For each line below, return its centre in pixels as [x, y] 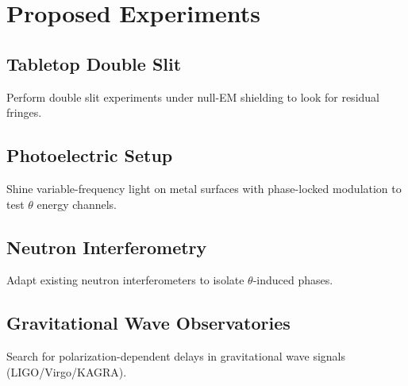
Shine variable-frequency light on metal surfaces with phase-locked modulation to [204, 188]
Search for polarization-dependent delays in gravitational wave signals [176, 356]
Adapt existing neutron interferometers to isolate [125, 280]
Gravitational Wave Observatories [148, 323]
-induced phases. [293, 280]
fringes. [24, 112]
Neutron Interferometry [107, 247]
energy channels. [77, 204]
